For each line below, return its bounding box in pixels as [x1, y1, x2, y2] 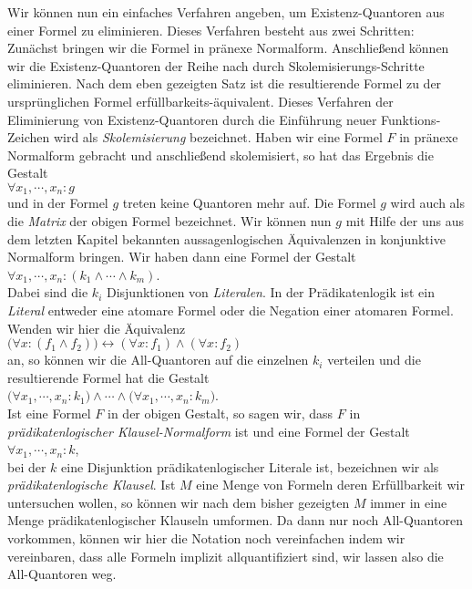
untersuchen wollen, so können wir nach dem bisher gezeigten [7, 492, 350, 511]
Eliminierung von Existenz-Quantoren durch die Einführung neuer [7, 109, 377, 129]
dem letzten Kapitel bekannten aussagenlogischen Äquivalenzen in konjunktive [7, 229, 446, 248]
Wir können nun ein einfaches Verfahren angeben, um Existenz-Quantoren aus [7, 3, 445, 21]
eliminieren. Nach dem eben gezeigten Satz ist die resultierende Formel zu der [7, 74, 442, 93]
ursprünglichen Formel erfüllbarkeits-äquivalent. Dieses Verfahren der [7, 91, 394, 110]
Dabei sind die [7, 283, 88, 302]
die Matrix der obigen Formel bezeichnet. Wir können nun [7, 211, 332, 230]
